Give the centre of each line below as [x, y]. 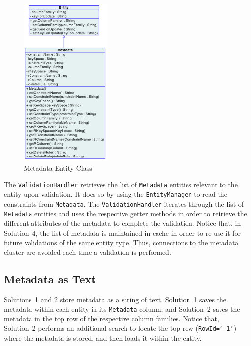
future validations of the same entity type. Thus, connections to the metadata [121, 242]
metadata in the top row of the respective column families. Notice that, [111, 318]
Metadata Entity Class [58, 168]
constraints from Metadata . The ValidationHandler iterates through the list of [124, 204]
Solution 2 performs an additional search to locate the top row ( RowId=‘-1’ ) [120, 328]
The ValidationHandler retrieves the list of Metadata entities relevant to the [121, 184]
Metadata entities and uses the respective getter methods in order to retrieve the [125, 213]
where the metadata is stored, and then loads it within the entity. [103, 338]
